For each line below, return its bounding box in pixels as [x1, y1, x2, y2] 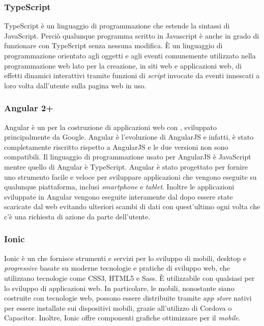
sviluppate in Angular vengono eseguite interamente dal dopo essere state [4, 191, 233, 202]
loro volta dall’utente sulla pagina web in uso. [4, 80, 146, 90]
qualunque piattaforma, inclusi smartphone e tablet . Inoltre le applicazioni [4, 181, 234, 192]
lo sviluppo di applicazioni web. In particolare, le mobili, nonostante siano [4, 282, 234, 293]
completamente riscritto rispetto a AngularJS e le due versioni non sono [4, 141, 228, 152]
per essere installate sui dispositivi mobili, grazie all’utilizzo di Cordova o [4, 302, 232, 313]
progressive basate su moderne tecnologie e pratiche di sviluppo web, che [4, 263, 230, 273]
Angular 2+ [4, 102, 53, 114]
